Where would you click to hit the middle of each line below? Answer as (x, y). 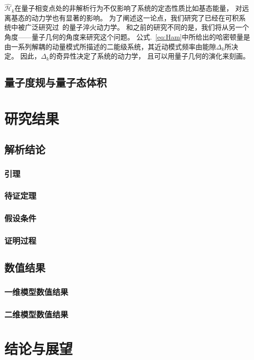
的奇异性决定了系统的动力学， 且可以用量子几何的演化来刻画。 (149, 56)
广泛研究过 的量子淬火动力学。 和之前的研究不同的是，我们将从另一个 (137, 27)
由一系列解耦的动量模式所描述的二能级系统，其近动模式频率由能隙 (110, 46)
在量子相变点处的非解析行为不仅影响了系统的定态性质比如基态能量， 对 (128, 8)
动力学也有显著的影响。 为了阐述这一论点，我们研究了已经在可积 (135, 17)
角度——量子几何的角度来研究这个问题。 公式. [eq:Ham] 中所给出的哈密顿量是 (127, 37)
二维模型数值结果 (36, 314)
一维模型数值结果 (36, 291)
